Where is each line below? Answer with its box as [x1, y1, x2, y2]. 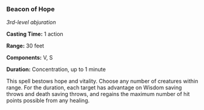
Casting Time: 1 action [6, 30, 64, 38]
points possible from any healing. [6, 97, 90, 105]
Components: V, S [6, 54, 53, 61]
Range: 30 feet [6, 42, 44, 50]
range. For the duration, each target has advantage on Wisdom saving [6, 84, 182, 91]
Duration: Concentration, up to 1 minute [6, 66, 106, 73]
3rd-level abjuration [6, 19, 57, 26]
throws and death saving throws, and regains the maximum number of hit [6, 91, 190, 98]
